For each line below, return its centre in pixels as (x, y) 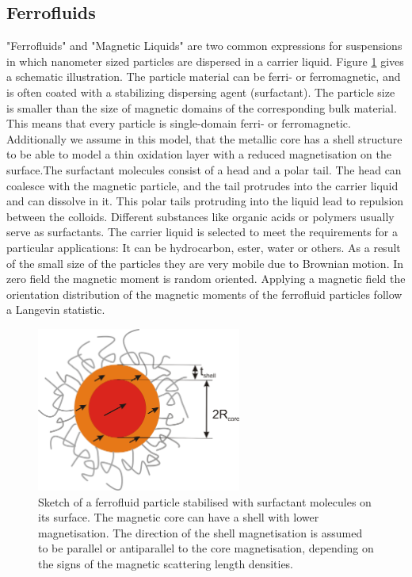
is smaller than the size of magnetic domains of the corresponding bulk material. (202, 107)
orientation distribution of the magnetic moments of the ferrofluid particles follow (204, 294)
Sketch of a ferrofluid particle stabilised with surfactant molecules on (205, 501)
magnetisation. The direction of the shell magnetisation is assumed (200, 532)
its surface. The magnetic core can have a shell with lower (179, 517)
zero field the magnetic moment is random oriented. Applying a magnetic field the (206, 279)
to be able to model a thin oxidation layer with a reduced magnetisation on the (199, 154)
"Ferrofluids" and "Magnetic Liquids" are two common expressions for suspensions (204, 46)
